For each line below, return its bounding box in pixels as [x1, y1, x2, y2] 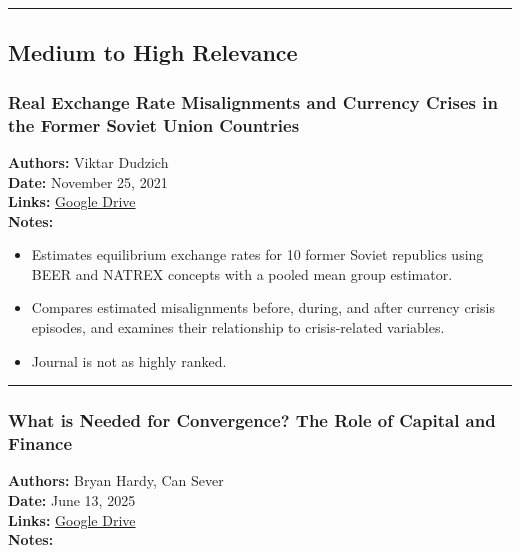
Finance [8, 431, 73, 456]
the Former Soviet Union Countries [8, 112, 300, 137]
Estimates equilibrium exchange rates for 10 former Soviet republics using [31, 244, 484, 265]
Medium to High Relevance [8, 37, 298, 68]
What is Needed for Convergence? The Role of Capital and [8, 408, 496, 433]
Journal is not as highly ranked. [31, 350, 227, 371]
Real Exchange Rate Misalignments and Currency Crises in [8, 89, 498, 114]
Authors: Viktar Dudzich [8, 151, 169, 172]
